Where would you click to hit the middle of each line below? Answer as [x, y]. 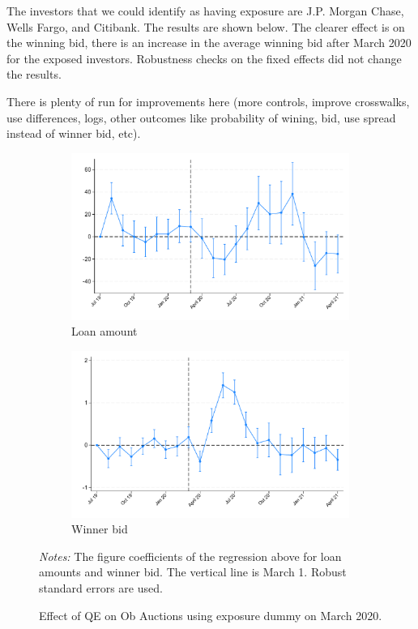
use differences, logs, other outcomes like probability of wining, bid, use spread [201, 117]
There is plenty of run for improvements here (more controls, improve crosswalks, [208, 101]
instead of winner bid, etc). [74, 133]
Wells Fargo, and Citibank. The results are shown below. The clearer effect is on [206, 26]
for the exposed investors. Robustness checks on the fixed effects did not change [204, 58]
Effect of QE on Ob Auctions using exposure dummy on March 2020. [211, 615]
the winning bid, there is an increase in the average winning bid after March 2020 [209, 43]
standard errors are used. [101, 588]
